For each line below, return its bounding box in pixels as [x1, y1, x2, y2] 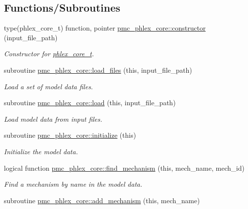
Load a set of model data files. [4, 81, 93, 91]
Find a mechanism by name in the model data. [4, 179, 143, 189]
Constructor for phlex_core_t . [4, 48, 94, 59]
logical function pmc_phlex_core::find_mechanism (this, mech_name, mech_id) [4, 162, 245, 173]
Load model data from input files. [4, 113, 102, 124]
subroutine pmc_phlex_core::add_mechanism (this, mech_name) [4, 195, 200, 205]
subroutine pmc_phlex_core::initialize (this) [4, 130, 136, 140]
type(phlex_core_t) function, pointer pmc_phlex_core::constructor [4, 23, 206, 33]
